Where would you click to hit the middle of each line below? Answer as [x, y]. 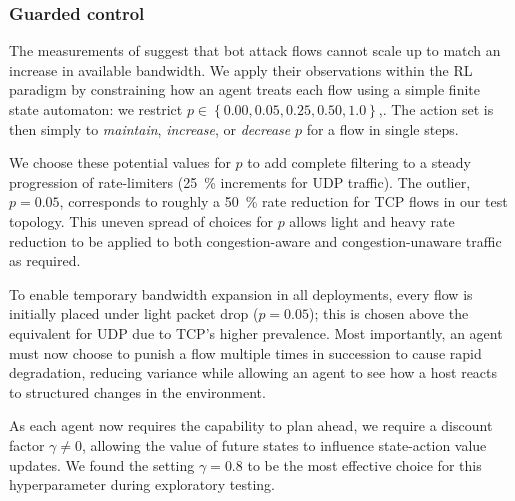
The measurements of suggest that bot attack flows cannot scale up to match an [255, 50]
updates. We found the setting [102, 464]
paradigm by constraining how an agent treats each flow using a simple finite [244, 89]
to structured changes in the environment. [137, 391]
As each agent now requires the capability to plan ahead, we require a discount [251, 425]
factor [27, 444]
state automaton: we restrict [96, 109]
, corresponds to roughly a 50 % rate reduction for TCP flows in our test [283, 201]
